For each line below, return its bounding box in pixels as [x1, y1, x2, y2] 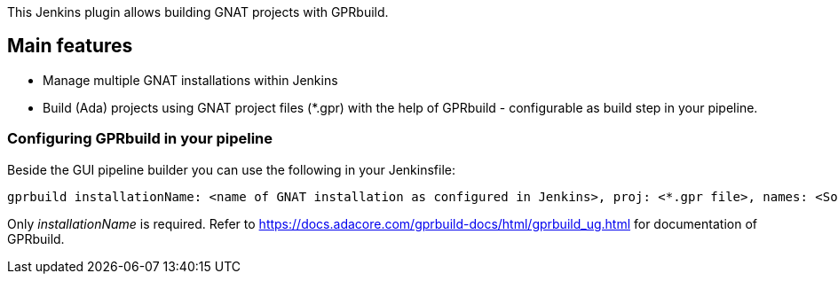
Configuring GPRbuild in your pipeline [7, 129, 273, 148]
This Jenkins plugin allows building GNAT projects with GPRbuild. [7, 4, 389, 20]
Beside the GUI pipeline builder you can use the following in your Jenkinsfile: [7, 161, 455, 177]
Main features [7, 35, 133, 58]
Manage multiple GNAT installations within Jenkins [43, 72, 338, 88]
